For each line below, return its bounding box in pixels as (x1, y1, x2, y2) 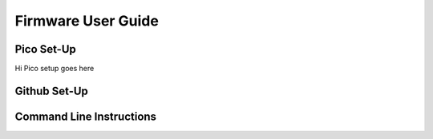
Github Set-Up (14, 84, 88, 97)
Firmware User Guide (14, 12, 160, 30)
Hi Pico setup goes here (14, 64, 95, 73)
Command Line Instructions (14, 109, 156, 123)
